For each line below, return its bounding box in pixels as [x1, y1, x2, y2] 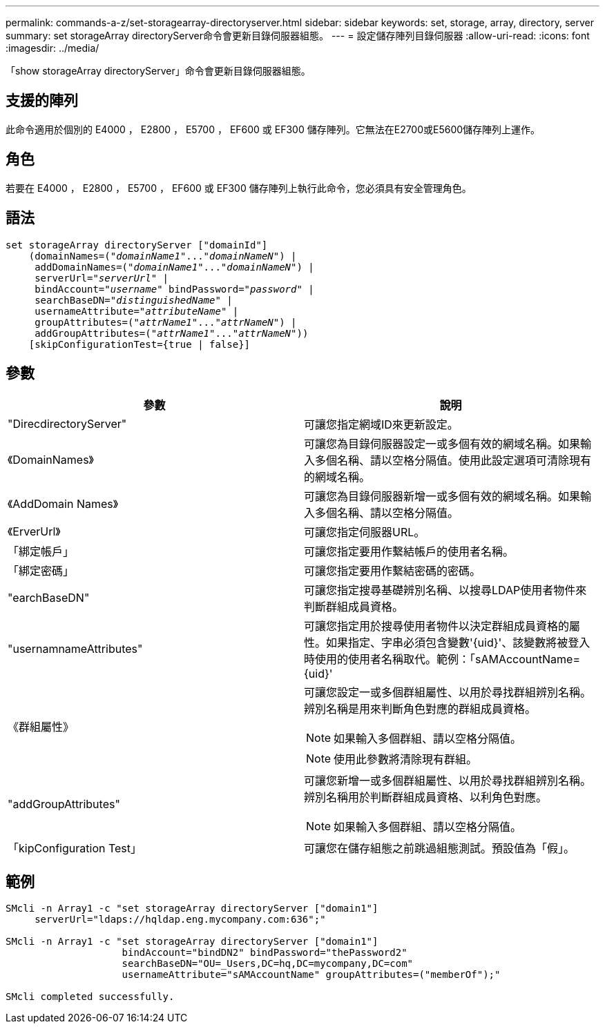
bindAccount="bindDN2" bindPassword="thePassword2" [122, 947, 407, 959]
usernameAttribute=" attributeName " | [35, 305, 239, 317]
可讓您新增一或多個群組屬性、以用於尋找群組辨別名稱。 [304, 774, 592, 788]
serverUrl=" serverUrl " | [35, 272, 169, 284]
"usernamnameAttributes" [8, 642, 143, 656]
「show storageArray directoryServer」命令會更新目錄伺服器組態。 [6, 65, 311, 77]
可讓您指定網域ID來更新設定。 [304, 418, 459, 432]
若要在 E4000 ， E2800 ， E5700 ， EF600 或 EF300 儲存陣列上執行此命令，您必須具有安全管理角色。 [6, 182, 472, 194]
